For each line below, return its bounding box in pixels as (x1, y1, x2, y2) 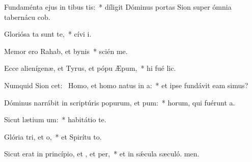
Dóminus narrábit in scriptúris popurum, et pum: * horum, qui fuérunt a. (4, 97, 235, 107)
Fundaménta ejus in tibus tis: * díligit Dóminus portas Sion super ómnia (4, 2, 232, 12)
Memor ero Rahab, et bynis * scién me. (4, 45, 128, 56)
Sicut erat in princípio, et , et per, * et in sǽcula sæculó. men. (4, 148, 200, 159)
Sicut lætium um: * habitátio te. (4, 114, 106, 125)
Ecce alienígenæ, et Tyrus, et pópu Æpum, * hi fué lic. (4, 63, 176, 73)
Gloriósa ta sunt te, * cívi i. (4, 29, 92, 39)
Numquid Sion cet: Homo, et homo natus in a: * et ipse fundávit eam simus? (4, 79, 248, 90)
